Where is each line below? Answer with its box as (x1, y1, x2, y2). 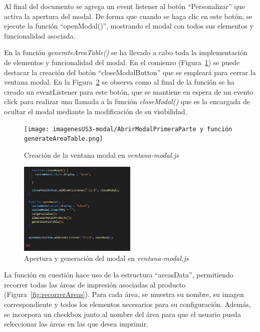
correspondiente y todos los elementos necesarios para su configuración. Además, (4, 299, 251, 309)
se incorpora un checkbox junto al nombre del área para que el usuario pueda (4, 308, 241, 319)
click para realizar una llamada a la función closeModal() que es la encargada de (4, 96, 250, 107)
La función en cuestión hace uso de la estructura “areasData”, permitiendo (4, 269, 233, 280)
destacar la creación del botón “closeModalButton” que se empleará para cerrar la (4, 67, 256, 77)
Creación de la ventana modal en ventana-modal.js (24, 149, 179, 160)
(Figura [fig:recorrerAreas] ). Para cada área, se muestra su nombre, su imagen (4, 289, 244, 299)
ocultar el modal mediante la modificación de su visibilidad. (4, 106, 187, 116)
